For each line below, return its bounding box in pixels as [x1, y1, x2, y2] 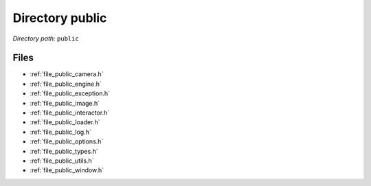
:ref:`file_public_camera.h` [30, 70, 104, 78]
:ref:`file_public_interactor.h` [30, 108, 110, 117]
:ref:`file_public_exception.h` [30, 89, 110, 97]
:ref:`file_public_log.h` [30, 128, 92, 136]
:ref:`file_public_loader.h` [30, 118, 100, 126]
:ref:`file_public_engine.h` [30, 80, 102, 88]
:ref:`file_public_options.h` [30, 137, 104, 146]
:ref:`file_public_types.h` [30, 147, 99, 155]
